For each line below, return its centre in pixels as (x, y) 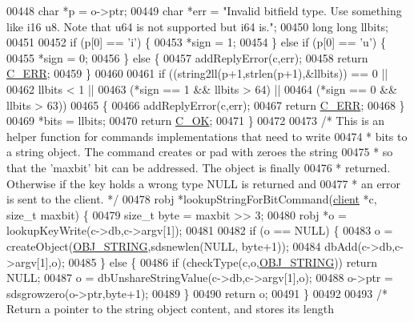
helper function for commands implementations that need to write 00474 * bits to (207, 136)
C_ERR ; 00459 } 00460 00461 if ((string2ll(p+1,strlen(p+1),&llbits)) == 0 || (197, 73)
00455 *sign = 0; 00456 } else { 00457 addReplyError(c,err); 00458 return (187, 57)
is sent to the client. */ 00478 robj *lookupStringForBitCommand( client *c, (192, 199)
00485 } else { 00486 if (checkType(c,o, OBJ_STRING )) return (223, 262)
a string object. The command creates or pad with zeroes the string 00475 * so (200, 152)
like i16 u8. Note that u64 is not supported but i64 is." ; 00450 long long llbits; (197, 26)
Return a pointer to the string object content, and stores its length (170, 309)
